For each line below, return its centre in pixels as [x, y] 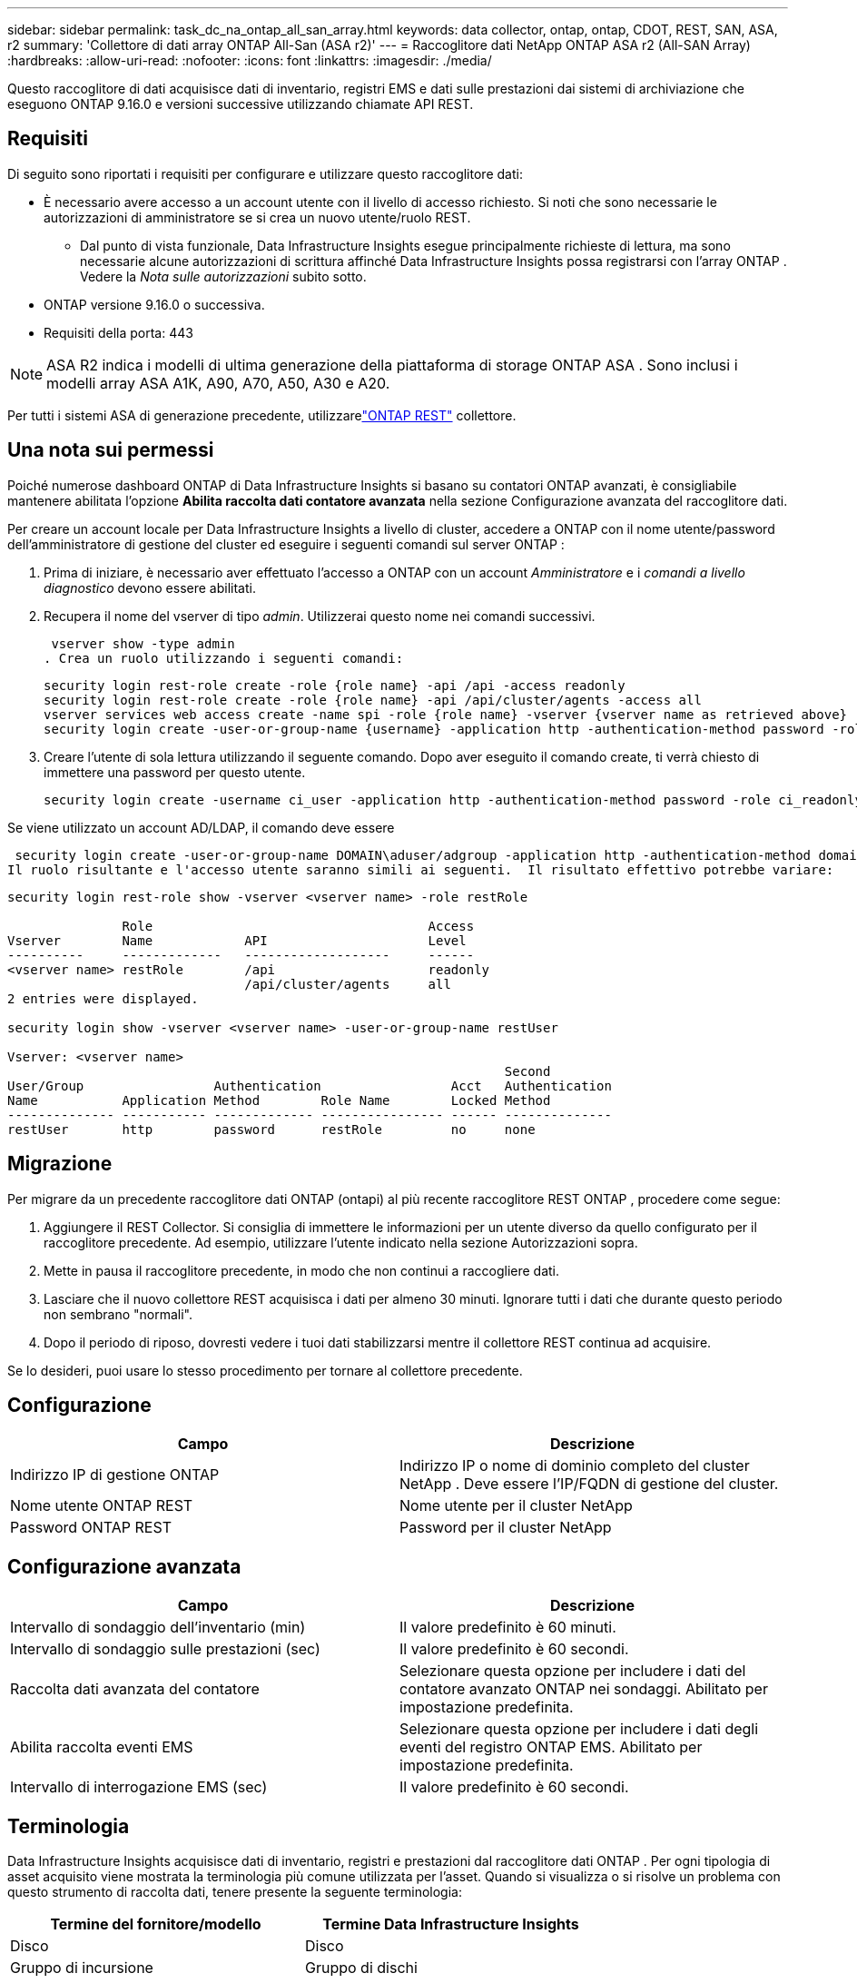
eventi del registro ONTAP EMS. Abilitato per [551, 1747]
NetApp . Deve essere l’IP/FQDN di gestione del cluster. [589, 1484]
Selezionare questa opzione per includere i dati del [573, 1671]
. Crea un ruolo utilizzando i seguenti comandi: [224, 658]
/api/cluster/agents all [348, 984]
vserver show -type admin [143, 643]
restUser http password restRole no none [271, 1129]
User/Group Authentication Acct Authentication [310, 1085]
